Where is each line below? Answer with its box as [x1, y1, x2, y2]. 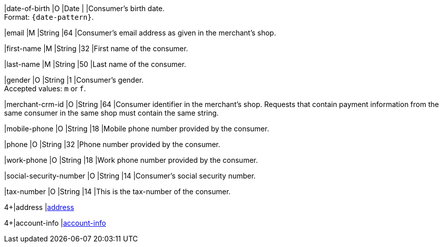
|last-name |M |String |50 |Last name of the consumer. [4, 60, 186, 68]
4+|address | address [4, 203, 74, 211]
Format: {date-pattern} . [4, 13, 94, 21]
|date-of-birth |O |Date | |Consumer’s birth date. [4, 4, 165, 13]
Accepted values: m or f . [4, 84, 86, 93]
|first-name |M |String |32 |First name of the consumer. [4, 44, 188, 53]
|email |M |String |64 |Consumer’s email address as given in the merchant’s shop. [4, 28, 276, 37]
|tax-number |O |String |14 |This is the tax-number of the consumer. [4, 187, 231, 196]
